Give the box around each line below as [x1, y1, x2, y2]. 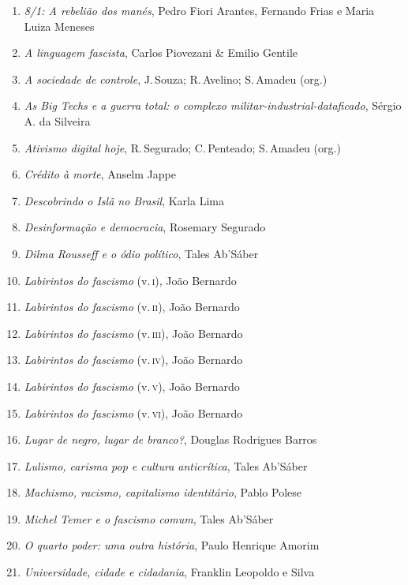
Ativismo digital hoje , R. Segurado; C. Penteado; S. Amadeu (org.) [24, 139, 341, 156]
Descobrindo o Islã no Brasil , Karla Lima [24, 192, 224, 208]
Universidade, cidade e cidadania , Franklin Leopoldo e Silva [24, 564, 315, 580]
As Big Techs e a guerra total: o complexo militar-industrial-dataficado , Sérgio [24, 97, 402, 114]
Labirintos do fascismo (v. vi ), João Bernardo [24, 404, 243, 421]
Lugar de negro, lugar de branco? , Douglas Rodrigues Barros [24, 431, 317, 448]
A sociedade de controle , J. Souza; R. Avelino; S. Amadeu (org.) [24, 70, 328, 87]
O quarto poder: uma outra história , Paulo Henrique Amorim [24, 537, 320, 553]
